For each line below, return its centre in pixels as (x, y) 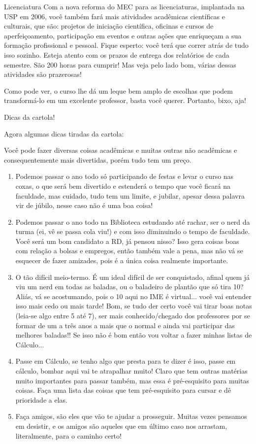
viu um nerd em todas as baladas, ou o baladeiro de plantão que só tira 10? (129, 287)
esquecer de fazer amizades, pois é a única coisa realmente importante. (122, 260)
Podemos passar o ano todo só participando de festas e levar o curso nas (125, 176)
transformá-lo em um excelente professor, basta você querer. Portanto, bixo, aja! (125, 100)
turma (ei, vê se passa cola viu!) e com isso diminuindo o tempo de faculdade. (133, 231)
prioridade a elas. (41, 399)
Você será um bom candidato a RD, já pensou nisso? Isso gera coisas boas (127, 241)
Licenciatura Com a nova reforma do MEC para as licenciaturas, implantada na (124, 6)
